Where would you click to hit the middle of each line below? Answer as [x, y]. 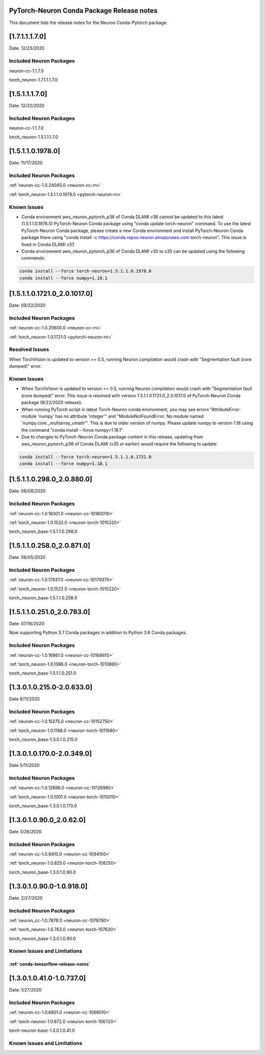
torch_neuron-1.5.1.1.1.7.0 [34, 137]
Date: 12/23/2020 [27, 48]
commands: [33, 258]
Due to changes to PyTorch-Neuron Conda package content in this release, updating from [112, 437]
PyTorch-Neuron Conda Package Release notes [83, 11]
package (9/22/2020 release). [52, 403]
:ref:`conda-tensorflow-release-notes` [50, 964]
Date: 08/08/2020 [27, 491]
